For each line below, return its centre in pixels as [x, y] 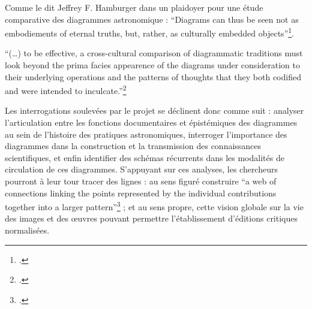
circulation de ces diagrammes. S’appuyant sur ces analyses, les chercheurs [141, 169]
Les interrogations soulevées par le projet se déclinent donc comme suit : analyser [154, 110]
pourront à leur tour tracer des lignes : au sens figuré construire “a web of [141, 181]
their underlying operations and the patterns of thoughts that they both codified [153, 76]
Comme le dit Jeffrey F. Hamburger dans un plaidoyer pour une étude [134, 7]
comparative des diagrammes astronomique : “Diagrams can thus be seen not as [152, 19]
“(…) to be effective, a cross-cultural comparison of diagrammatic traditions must [154, 53]
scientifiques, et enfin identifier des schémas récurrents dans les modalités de [145, 157]
